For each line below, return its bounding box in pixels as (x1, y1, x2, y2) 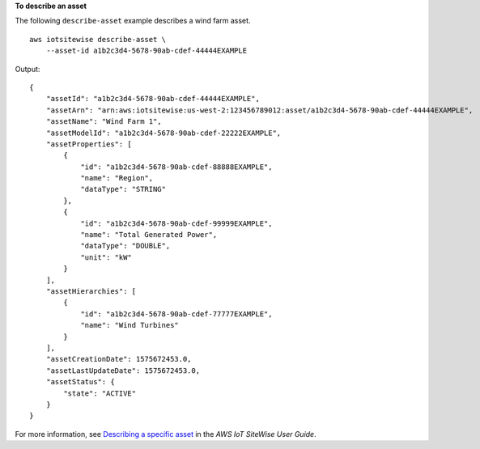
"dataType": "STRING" (80, 184, 166, 194)
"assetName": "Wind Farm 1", (45, 117, 162, 126)
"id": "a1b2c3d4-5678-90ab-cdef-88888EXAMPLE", (80, 162, 273, 172)
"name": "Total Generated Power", (80, 231, 218, 239)
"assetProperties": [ (45, 139, 133, 149)
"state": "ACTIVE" (63, 388, 137, 398)
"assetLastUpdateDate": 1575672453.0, (45, 366, 201, 375)
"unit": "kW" (80, 252, 133, 262)
